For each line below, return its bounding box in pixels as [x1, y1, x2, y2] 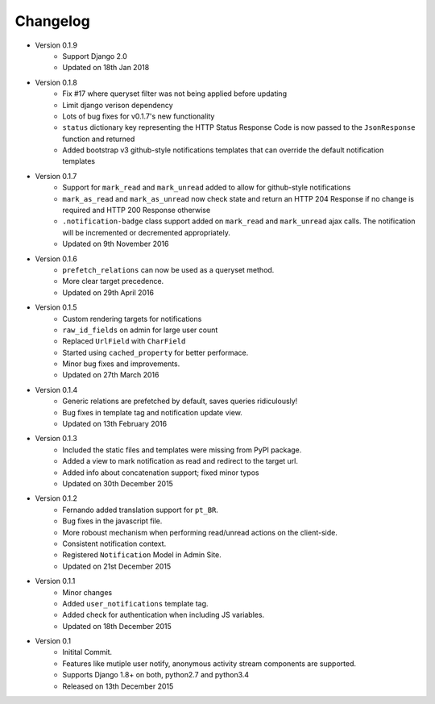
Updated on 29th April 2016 [62, 287, 155, 298]
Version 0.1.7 [35, 171, 77, 181]
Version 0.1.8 [35, 77, 78, 87]
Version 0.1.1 [35, 577, 76, 586]
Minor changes [62, 587, 113, 597]
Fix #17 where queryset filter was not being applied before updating [62, 89, 288, 98]
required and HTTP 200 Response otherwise [62, 206, 211, 215]
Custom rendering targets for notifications [62, 314, 202, 323]
